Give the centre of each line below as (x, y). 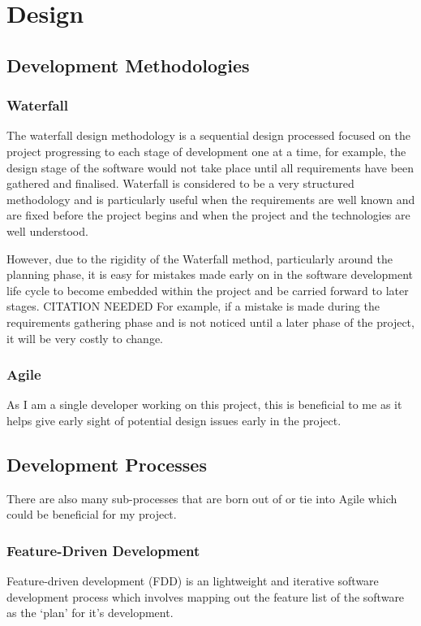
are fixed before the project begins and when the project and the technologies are (208, 215)
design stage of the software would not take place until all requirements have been (210, 167)
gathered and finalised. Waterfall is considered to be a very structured (180, 183)
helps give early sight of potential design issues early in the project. (174, 420)
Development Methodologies (128, 65)
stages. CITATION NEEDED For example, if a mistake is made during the (193, 306)
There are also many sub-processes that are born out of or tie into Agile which (202, 498)
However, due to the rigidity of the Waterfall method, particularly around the (200, 258)
